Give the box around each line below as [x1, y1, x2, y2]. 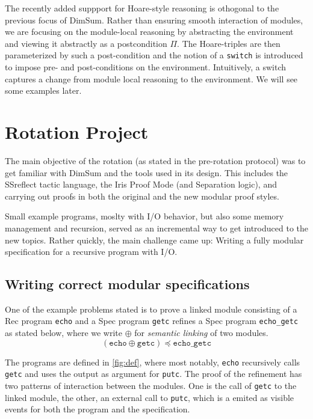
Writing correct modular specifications [5, 275, 250, 293]
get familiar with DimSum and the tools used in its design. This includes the [5, 166, 288, 179]
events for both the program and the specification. [5, 403, 190, 415]
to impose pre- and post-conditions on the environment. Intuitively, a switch [5, 61, 287, 73]
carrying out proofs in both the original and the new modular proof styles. [5, 189, 279, 202]
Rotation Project [5, 120, 149, 144]
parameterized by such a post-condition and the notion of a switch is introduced [5, 49, 303, 61]
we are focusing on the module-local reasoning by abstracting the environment [5, 25, 294, 38]
